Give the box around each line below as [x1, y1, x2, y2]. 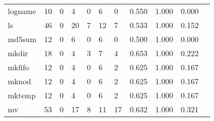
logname [8, 5, 36, 16]
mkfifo [8, 61, 29, 73]
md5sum [8, 33, 36, 45]
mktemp [8, 90, 36, 101]
